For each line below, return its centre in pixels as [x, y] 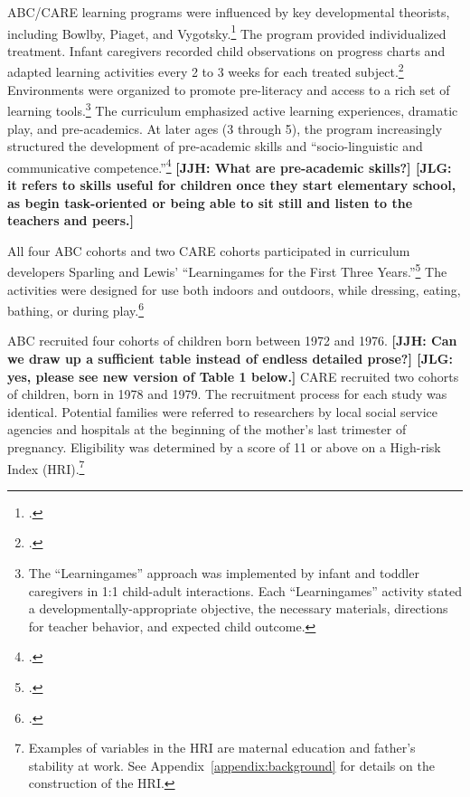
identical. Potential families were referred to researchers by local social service [223, 411]
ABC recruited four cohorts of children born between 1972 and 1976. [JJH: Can [232, 341]
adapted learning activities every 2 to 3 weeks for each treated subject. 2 [206, 71]
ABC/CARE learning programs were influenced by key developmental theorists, [229, 12]
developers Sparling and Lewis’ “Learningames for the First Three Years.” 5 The [227, 270]
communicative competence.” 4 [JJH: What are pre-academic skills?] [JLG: [230, 166]
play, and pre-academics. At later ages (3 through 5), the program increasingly [225, 128]
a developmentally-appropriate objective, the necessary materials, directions [238, 608]
